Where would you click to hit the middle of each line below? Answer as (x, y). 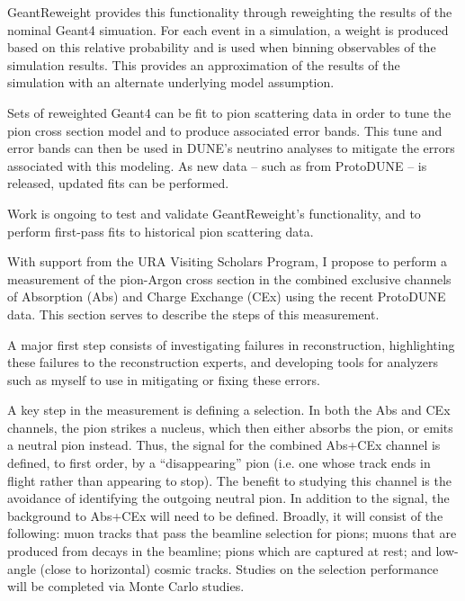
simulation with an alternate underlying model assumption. (171, 82)
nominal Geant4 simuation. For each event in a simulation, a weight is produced (228, 29)
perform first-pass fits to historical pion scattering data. (161, 231)
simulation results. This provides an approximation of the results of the (204, 64)
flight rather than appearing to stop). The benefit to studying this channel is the (229, 480)
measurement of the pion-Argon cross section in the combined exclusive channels (229, 278)
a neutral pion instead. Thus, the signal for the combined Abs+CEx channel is (224, 445)
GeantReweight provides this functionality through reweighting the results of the (230, 12)
